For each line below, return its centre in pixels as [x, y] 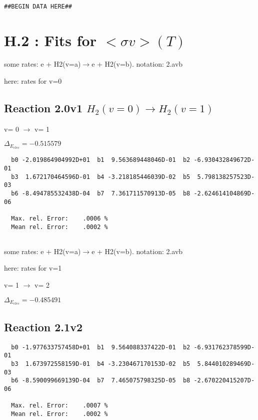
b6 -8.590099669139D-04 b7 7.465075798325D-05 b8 [101, 381]
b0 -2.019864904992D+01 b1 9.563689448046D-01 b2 [101, 160]
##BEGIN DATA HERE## [38, 6]
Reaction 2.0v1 [43, 108]
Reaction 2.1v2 [43, 327]
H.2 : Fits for [50, 40]
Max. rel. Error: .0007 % [59, 406]
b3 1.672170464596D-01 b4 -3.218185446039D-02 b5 [101, 177]
